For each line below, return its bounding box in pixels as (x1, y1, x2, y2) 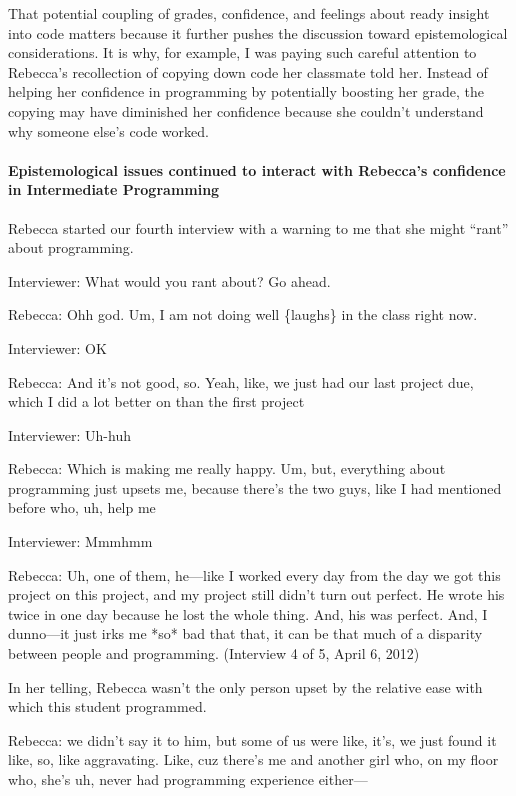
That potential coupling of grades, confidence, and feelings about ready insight (8, 3, 490, 23)
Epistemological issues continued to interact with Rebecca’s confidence (8, 159, 506, 180)
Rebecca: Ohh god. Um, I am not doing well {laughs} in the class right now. (8, 304, 478, 325)
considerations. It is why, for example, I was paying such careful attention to (8, 42, 477, 63)
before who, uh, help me (8, 497, 156, 518)
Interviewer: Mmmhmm (8, 531, 153, 552)
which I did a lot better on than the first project (8, 391, 305, 412)
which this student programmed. (8, 696, 207, 717)
